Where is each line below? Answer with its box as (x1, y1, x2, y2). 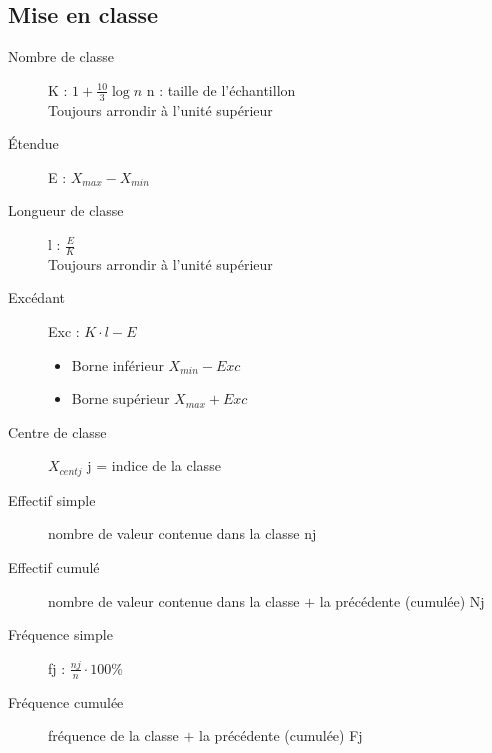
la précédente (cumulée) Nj (319, 590, 485, 611)
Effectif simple (8, 489, 96, 510)
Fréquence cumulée (8, 691, 124, 712)
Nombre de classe (8, 46, 114, 67)
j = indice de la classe (87, 455, 221, 476)
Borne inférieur (71, 354, 164, 375)
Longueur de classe (8, 200, 124, 221)
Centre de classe (8, 421, 107, 442)
